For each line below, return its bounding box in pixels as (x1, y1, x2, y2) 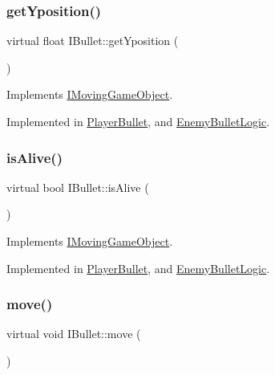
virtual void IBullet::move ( (6, 325, 141, 342)
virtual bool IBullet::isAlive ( (6, 178, 149, 195)
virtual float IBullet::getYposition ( (6, 32, 179, 49)
